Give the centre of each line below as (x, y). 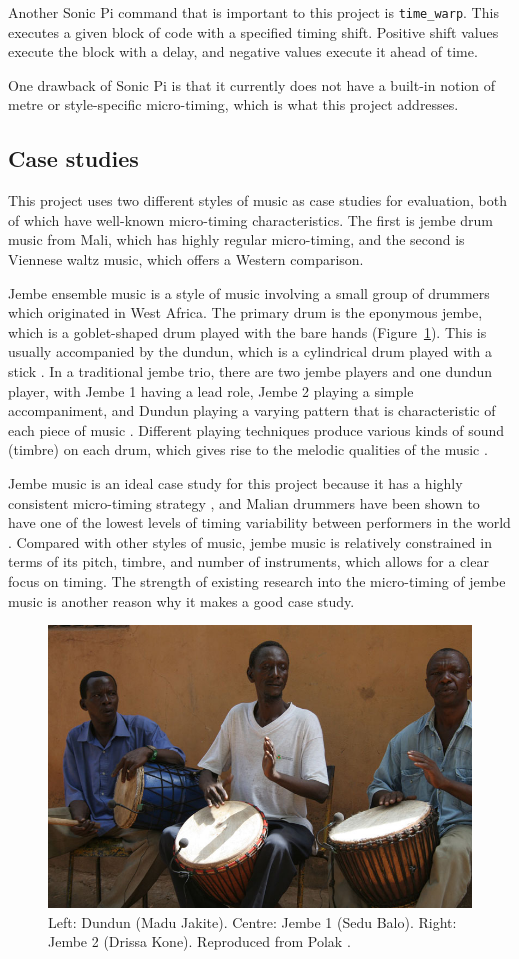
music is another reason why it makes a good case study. (181, 600)
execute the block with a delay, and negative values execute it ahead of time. (243, 51)
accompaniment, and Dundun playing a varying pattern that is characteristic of (252, 410)
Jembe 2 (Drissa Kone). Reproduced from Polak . (199, 941)
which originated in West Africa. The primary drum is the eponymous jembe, (245, 312)
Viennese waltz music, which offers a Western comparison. (186, 259)
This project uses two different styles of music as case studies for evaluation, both (257, 200)
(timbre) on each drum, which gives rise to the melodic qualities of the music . (248, 449)
